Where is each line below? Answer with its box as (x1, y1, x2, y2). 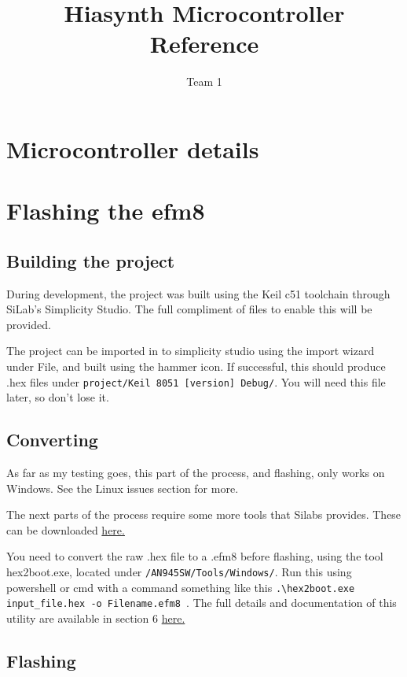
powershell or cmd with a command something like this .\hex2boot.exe (6, 579, 355, 595)
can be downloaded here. (6, 521, 125, 538)
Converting (6, 427, 98, 452)
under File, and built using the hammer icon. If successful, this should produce (6, 358, 386, 375)
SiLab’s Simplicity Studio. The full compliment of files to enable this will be (6, 301, 372, 317)
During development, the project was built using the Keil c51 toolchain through (6, 285, 390, 302)
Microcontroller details (6, 132, 259, 165)
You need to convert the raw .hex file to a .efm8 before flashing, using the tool (6, 548, 383, 564)
